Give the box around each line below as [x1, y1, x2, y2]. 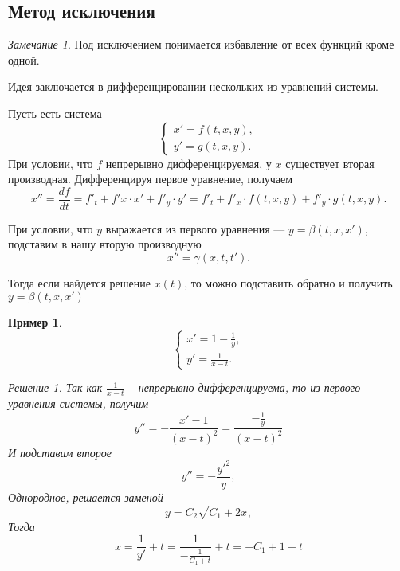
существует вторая [285, 154, 375, 171]
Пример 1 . [8, 313, 62, 330]
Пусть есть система [8, 104, 102, 121]
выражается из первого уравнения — [105, 220, 285, 237]
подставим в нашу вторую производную [8, 236, 202, 252]
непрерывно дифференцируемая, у [105, 154, 272, 171]
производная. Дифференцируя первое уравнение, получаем [8, 170, 293, 187]
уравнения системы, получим [8, 395, 149, 412]
